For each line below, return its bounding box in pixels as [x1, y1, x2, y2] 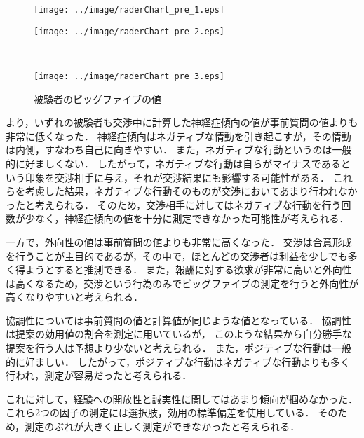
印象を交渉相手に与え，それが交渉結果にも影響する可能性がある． [25, 170, 330, 184]
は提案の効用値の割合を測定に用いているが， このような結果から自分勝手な [6, 327, 352, 341]
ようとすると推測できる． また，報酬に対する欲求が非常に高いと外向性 [25, 262, 352, 277]
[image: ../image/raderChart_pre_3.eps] [34, 71, 225, 81]
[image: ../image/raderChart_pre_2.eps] [34, 26, 225, 36]
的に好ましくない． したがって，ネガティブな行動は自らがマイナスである [6, 156, 341, 170]
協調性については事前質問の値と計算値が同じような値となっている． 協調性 [6, 313, 351, 327]
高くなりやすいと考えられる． [6, 289, 143, 304]
